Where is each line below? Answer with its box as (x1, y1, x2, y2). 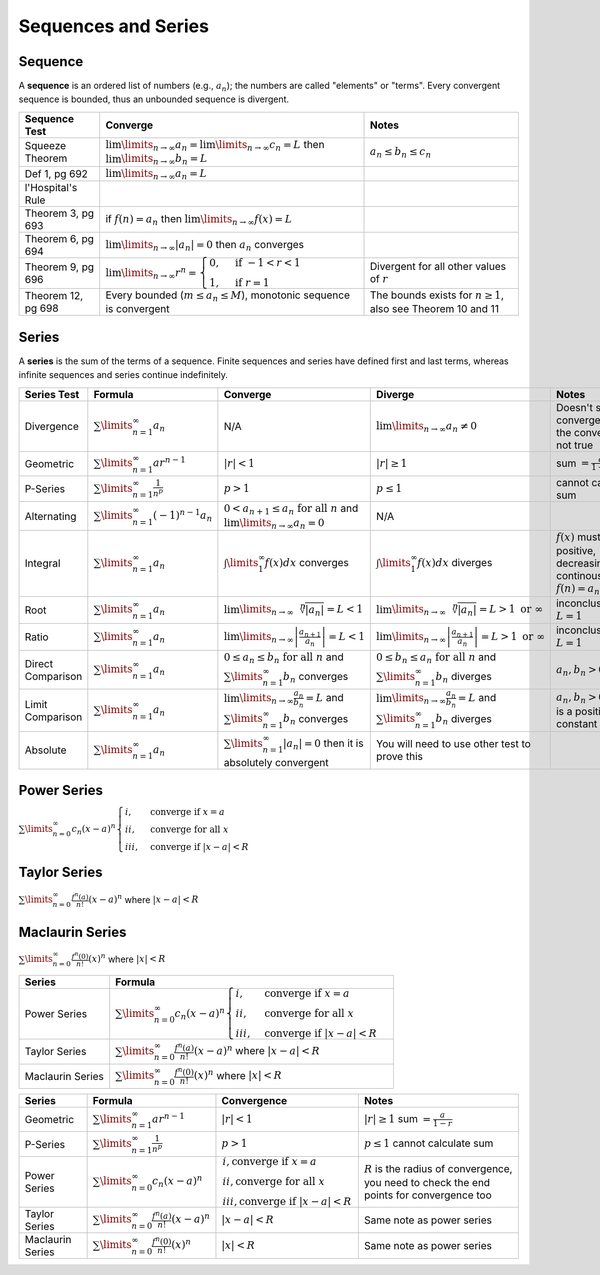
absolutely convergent (223, 755, 329, 769)
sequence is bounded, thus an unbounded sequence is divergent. (18, 93, 290, 105)
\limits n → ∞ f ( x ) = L (200, 212, 293, 227)
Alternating (24, 509, 77, 523)
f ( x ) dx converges (264, 555, 349, 569)
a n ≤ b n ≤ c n (369, 145, 432, 160)
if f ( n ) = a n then (105, 211, 182, 227)
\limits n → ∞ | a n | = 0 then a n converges (121, 237, 305, 253)
